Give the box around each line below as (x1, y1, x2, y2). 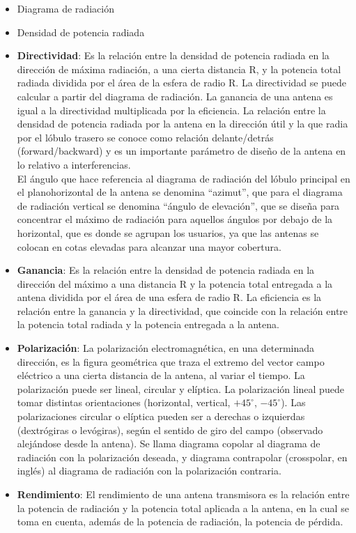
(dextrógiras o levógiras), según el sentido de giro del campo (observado (17, 422, 323, 437)
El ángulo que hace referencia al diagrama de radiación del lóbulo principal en (17, 171, 350, 185)
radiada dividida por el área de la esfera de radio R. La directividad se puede (17, 75, 346, 90)
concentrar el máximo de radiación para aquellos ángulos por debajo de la (17, 212, 333, 226)
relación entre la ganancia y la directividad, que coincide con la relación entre (17, 303, 348, 318)
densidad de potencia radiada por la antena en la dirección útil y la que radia (17, 116, 348, 131)
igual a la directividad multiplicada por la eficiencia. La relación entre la (17, 102, 326, 117)
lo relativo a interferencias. (17, 157, 131, 171)
